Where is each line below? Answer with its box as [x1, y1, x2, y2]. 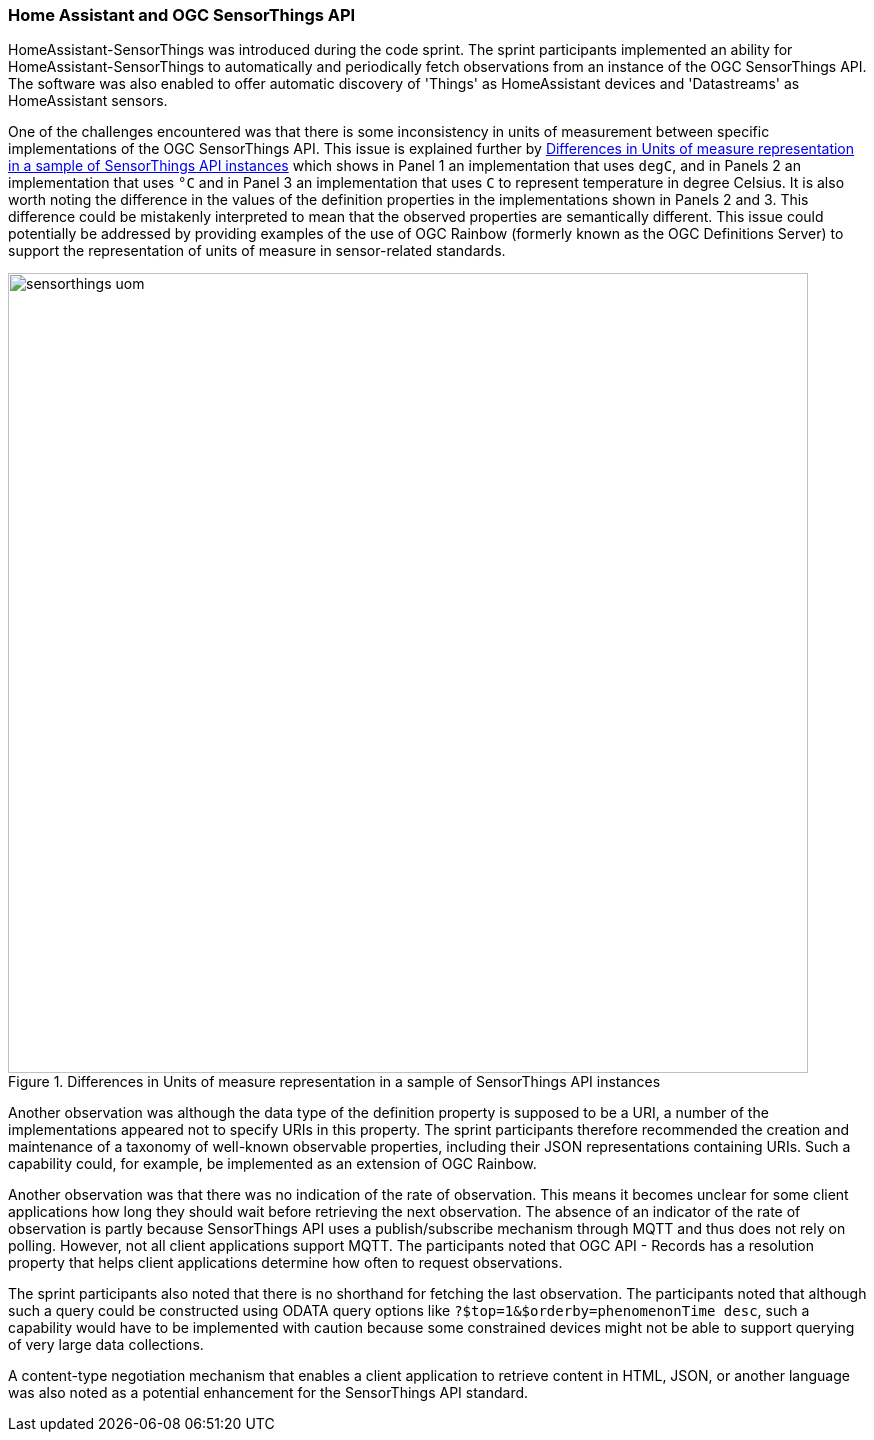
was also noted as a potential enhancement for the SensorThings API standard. [8, 1384, 529, 1402]
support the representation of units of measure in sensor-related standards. [8, 242, 506, 260]
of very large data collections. [8, 1336, 204, 1354]
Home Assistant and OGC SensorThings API [8, 5, 356, 25]
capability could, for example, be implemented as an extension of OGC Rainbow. [8, 1155, 537, 1173]
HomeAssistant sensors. [8, 92, 168, 110]
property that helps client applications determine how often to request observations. [8, 1254, 563, 1272]
